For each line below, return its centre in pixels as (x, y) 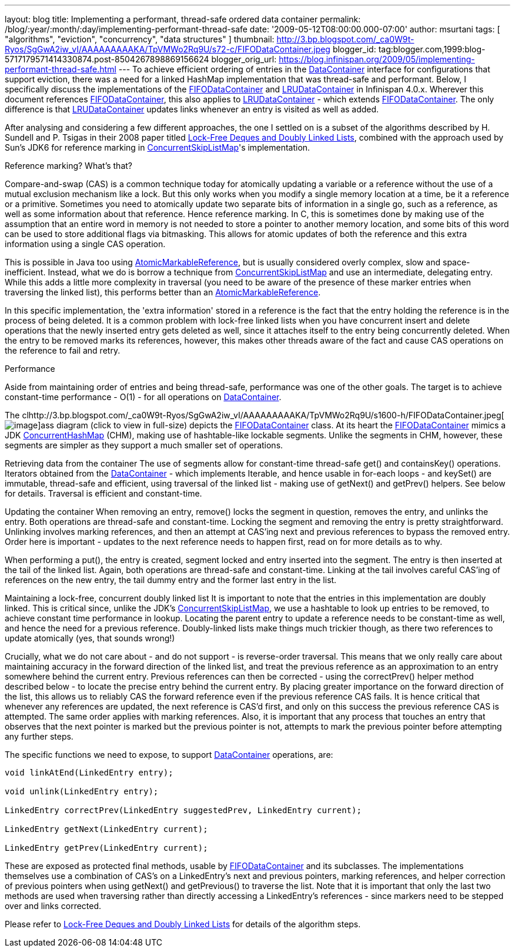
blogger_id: (354, 49)
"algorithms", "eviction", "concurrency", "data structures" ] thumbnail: (140, 39)
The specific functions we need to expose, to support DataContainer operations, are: (169, 755)
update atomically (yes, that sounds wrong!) (90, 638)
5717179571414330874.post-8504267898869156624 (107, 59)
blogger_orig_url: (244, 59)
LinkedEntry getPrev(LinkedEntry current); (106, 848)
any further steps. (39, 736)
